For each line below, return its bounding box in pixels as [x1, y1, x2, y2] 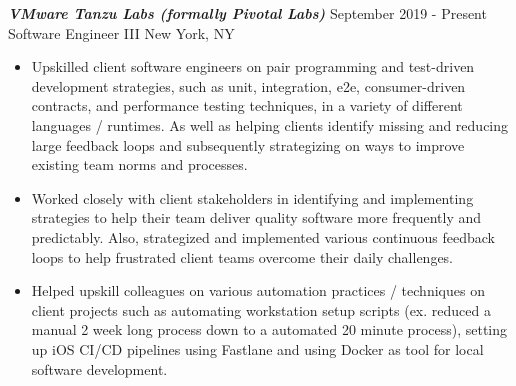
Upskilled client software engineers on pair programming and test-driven [31, 56, 475, 77]
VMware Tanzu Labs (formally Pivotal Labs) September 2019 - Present [8, 3, 487, 23]
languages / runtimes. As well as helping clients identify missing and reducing [31, 114, 509, 135]
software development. [31, 358, 168, 379]
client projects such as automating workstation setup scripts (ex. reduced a [31, 299, 491, 320]
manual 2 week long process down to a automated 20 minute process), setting [31, 319, 508, 340]
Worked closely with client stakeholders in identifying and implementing [31, 187, 474, 208]
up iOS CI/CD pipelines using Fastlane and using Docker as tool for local [31, 338, 484, 359]
